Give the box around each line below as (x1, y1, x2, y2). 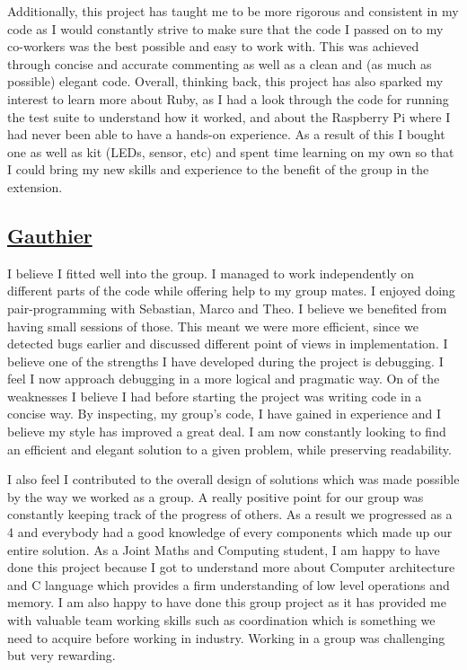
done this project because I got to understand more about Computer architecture (7, 558, 455, 577)
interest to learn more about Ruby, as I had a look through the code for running (7, 89, 449, 108)
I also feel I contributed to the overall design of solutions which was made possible (7, 470, 460, 489)
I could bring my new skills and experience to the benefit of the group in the (7, 160, 429, 179)
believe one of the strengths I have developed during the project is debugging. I (7, 351, 444, 370)
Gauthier (7, 221, 93, 249)
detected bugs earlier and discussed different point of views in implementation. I (7, 334, 448, 353)
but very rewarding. (7, 646, 116, 665)
